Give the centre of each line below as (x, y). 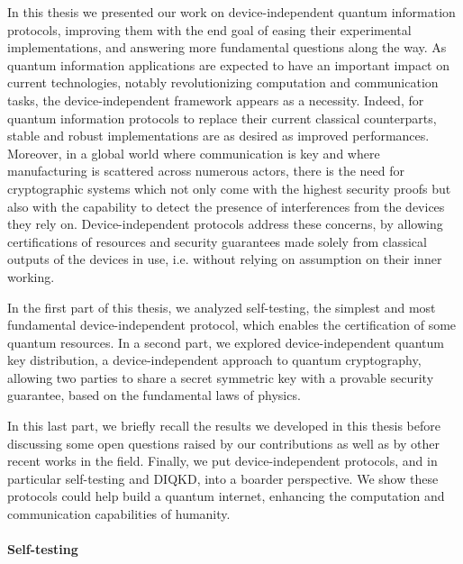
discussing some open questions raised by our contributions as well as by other (224, 443)
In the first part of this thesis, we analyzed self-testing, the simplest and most (222, 307)
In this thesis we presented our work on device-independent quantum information (231, 12)
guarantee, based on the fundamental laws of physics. (154, 395)
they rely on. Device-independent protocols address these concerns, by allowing (225, 224)
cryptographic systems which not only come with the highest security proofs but (229, 188)
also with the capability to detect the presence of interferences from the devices (226, 206)
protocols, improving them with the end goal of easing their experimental (209, 29)
